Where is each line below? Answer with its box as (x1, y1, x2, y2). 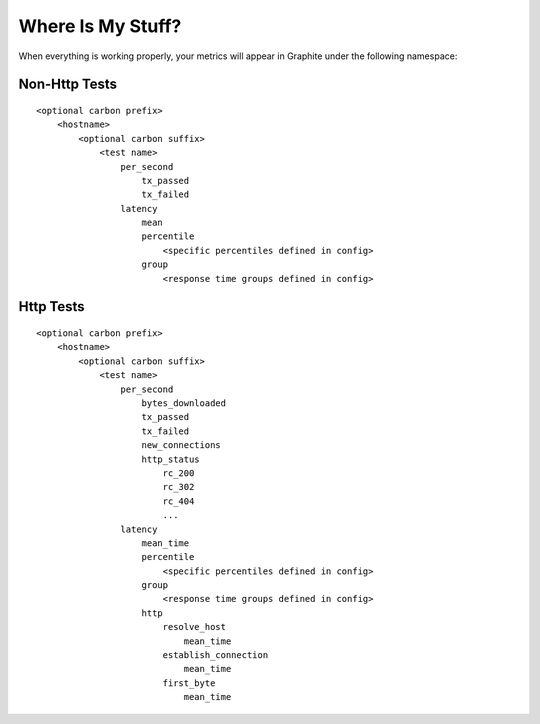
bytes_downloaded (141, 398, 227, 409)
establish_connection (162, 650, 269, 661)
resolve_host (162, 621, 227, 633)
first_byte (162, 677, 216, 689)
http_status (141, 453, 200, 465)
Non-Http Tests (18, 76, 118, 93)
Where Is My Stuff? (18, 15, 182, 37)
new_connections (141, 440, 222, 451)
